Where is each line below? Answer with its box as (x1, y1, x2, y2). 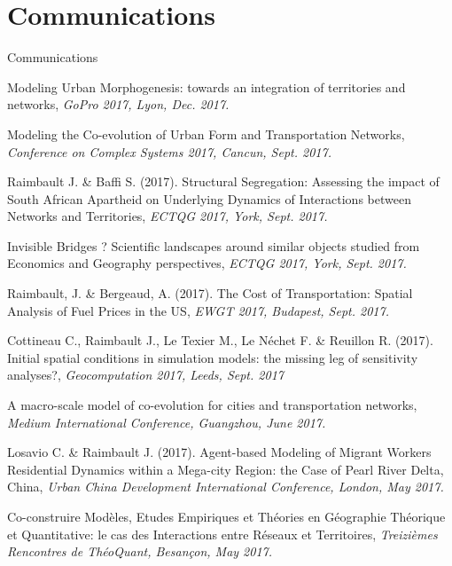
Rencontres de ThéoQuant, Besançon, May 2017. (7, 542, 273, 561)
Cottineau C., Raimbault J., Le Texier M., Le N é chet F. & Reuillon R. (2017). (7, 331, 433, 350)
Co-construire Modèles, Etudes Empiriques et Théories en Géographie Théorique (7, 507, 446, 525)
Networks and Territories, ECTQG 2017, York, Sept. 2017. (7, 207, 328, 225)
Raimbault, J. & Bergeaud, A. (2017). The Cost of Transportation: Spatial (7, 284, 413, 303)
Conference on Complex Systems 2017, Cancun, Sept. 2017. (7, 142, 331, 161)
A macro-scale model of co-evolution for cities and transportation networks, (7, 396, 417, 414)
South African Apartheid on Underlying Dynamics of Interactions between (7, 189, 411, 208)
